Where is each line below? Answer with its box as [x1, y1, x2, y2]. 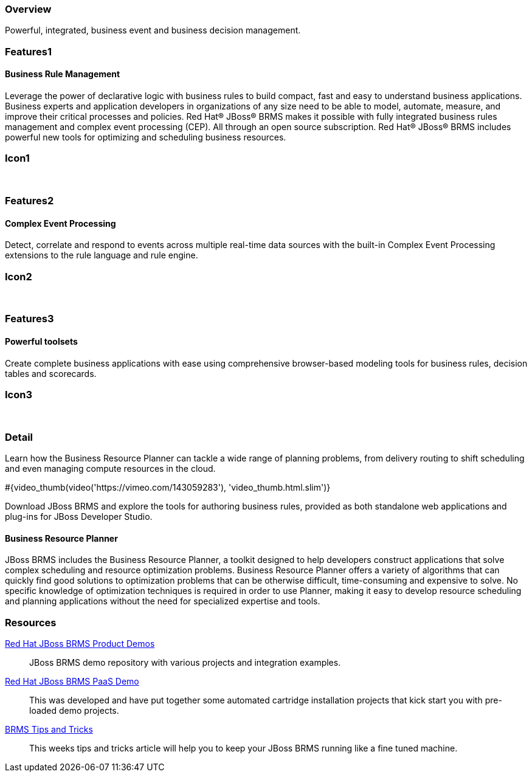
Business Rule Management [5, 69, 120, 80]
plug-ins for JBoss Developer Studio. [5, 511, 153, 522]
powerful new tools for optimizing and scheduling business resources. [5, 131, 286, 142]
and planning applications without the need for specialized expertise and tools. [5, 596, 320, 607]
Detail [5, 430, 33, 443]
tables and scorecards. [5, 368, 97, 379]
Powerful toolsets [5, 336, 78, 347]
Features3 [5, 313, 54, 325]
